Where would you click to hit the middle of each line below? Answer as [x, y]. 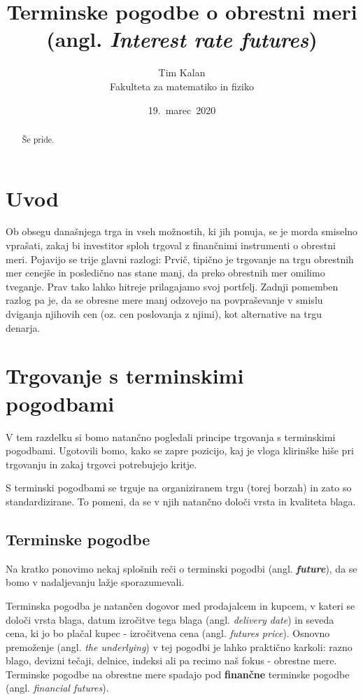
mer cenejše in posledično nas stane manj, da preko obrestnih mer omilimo [165, 273]
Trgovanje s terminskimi [125, 376]
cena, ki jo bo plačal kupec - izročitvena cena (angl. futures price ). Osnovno [168, 633]
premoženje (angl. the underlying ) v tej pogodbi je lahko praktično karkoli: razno [179, 646]
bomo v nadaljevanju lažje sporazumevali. [95, 582]
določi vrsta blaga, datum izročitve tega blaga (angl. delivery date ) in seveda [170, 619]
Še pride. [38, 139]
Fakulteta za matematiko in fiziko [182, 86]
